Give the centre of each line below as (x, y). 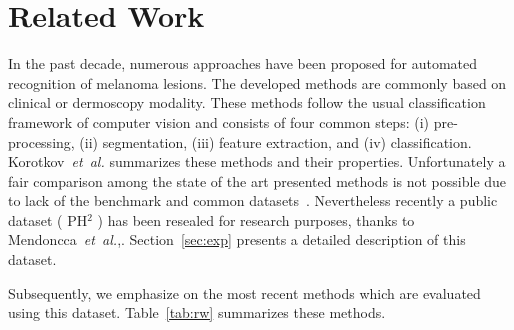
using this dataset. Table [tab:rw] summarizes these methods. (197, 312)
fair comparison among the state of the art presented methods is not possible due (257, 180)
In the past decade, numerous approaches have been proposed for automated (243, 63)
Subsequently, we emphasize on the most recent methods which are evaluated (244, 292)
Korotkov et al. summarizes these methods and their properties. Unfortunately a (257, 161)
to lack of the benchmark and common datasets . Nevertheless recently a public (253, 200)
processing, (41, 141)
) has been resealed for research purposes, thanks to (256, 219)
